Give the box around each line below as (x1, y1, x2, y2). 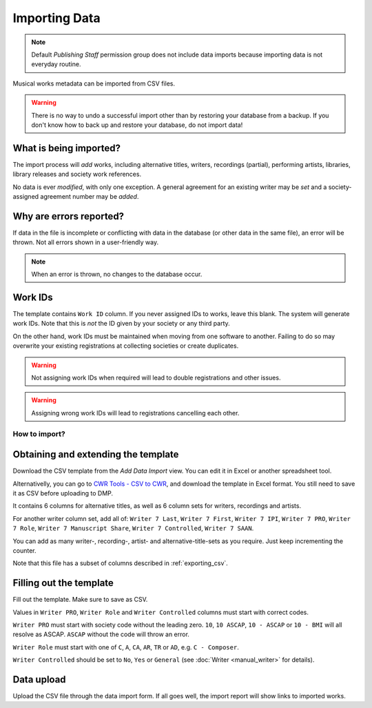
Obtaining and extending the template (12, 449, 179, 460)
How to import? (12, 429, 65, 439)
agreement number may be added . (40, 192, 139, 200)
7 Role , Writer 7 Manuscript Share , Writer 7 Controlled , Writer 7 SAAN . (12, 524, 254, 533)
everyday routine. (31, 60, 81, 68)
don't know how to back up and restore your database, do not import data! (31, 121, 243, 129)
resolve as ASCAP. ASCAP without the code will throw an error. (12, 630, 189, 638)
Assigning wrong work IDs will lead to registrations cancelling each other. (31, 409, 240, 417)
